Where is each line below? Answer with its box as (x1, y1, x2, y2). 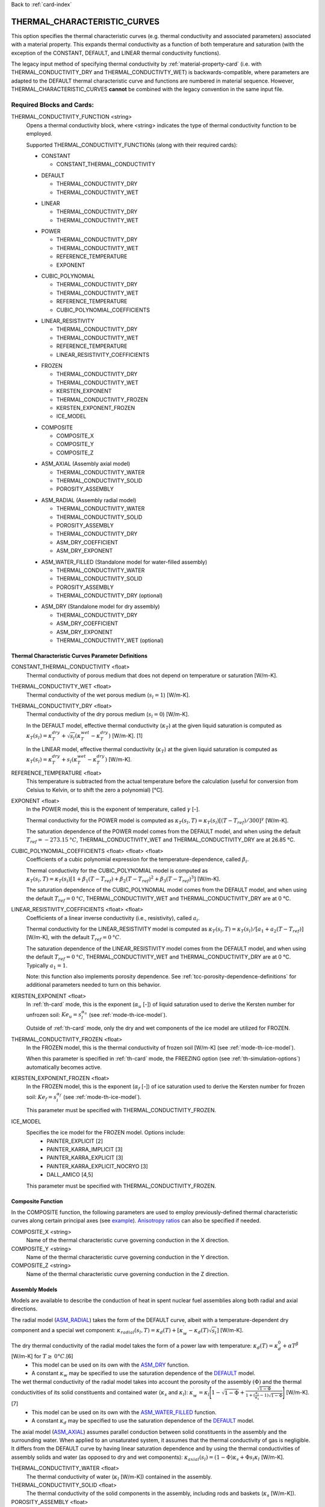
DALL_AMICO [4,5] (46, 1171, 93, 1178)
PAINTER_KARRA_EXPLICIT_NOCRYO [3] (46, 1162, 149, 1169)
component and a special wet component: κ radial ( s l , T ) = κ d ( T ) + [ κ (11, 1327, 184, 1335)
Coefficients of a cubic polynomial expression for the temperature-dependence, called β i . (26, 856, 249, 864)
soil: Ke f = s (26, 1093, 57, 1102)
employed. (26, 130, 52, 137)
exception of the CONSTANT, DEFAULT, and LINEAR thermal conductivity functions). (11, 49, 221, 57)
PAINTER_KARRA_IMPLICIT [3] (46, 1146, 123, 1153)
